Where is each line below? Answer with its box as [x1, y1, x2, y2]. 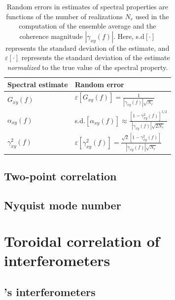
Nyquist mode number [4, 197, 121, 212]
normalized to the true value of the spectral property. [7, 62, 168, 72]
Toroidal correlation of [4, 231, 160, 251]
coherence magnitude [19, 31, 83, 41]
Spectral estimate [7, 79, 68, 89]
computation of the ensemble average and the [19, 21, 156, 31]
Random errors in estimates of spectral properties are [6, 1, 168, 11]
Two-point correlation [4, 168, 117, 183]
